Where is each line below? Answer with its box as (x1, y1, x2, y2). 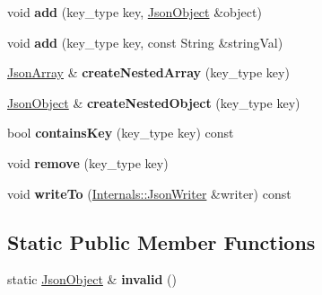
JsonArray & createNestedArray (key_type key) (7, 63, 290, 82)
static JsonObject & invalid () (7, 270, 177, 289)
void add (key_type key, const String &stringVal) (7, 32, 283, 51)
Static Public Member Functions (7, 228, 316, 255)
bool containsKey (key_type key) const (7, 123, 234, 142)
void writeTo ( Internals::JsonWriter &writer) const (7, 183, 292, 202)
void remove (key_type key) (7, 153, 169, 172)
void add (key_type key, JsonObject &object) (7, 3, 262, 21)
